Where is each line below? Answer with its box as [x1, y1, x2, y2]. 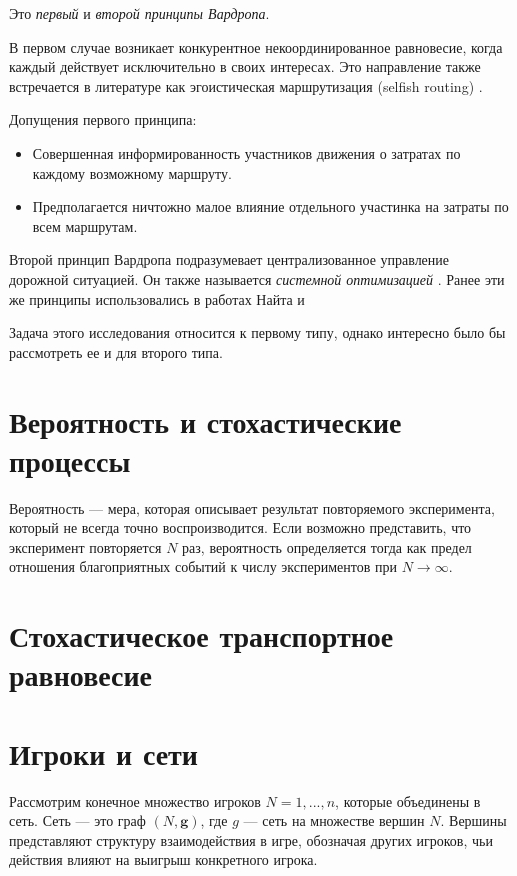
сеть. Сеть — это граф [9, 810, 146, 831]
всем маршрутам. [32, 215, 138, 236]
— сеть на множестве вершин [243, 810, 425, 831]
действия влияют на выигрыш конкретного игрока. [9, 849, 318, 870]
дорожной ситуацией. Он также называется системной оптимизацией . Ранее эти [9, 268, 505, 289]
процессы [9, 439, 131, 480]
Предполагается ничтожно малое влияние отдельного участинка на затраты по [32, 196, 509, 217]
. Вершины [440, 810, 507, 831]
